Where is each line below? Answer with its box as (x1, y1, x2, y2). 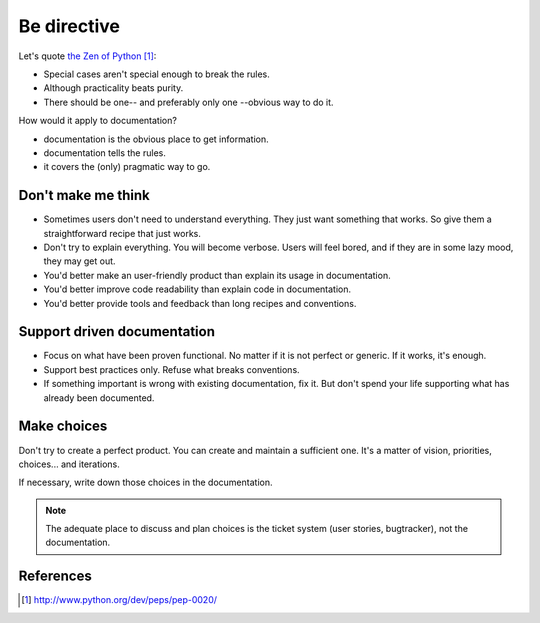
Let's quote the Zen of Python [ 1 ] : (18, 50, 157, 62)
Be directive (18, 15, 120, 37)
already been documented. (43, 391, 155, 404)
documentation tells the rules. (43, 146, 167, 159)
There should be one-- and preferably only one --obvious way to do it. (43, 96, 334, 108)
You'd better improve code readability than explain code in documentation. (43, 283, 352, 295)
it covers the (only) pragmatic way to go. (43, 161, 211, 173)
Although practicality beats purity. (43, 82, 184, 94)
